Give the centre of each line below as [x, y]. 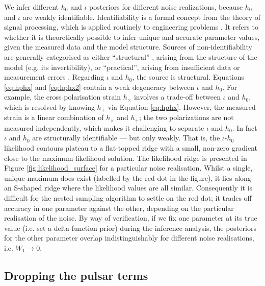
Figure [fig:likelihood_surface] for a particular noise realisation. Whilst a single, [128, 168]
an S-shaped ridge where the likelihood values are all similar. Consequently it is [128, 188]
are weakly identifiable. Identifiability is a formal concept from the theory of [142, 17]
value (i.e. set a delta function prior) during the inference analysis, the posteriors [130, 228]
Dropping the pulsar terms [76, 275]
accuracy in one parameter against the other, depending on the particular [119, 208]
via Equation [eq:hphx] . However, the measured [182, 106]
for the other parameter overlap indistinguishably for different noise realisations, [129, 238]
